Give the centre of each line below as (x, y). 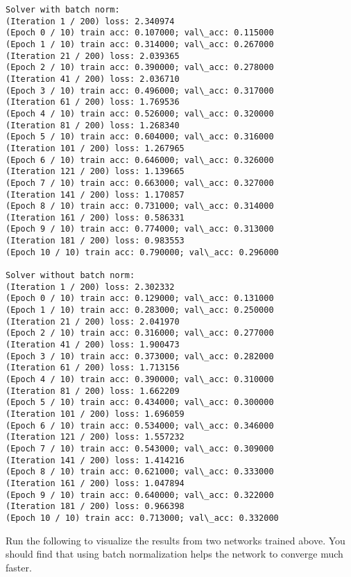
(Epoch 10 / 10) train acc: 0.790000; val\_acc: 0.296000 (142, 252)
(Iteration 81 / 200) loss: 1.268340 (93, 125)
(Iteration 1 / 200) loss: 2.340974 (90, 21)
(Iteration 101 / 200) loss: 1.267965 (95, 148)
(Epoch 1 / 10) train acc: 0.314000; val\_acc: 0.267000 (140, 44)
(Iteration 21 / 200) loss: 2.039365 (93, 56)
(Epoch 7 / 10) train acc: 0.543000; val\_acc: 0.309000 (140, 448)
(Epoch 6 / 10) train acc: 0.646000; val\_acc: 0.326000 (140, 160)
